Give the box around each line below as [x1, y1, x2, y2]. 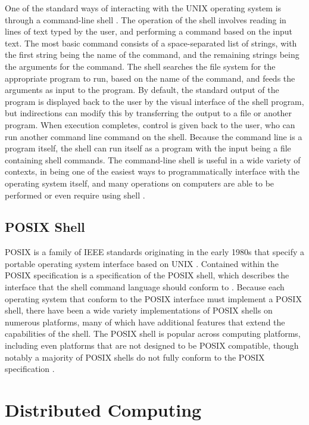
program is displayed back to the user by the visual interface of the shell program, [5, 95, 304, 107]
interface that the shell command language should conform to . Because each [5, 281, 285, 293]
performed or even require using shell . [5, 188, 145, 201]
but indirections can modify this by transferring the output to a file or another [5, 107, 292, 119]
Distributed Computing [5, 398, 202, 422]
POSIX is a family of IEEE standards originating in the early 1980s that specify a [5, 246, 304, 258]
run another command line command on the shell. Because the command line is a [5, 130, 302, 142]
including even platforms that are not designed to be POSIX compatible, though [5, 339, 299, 352]
